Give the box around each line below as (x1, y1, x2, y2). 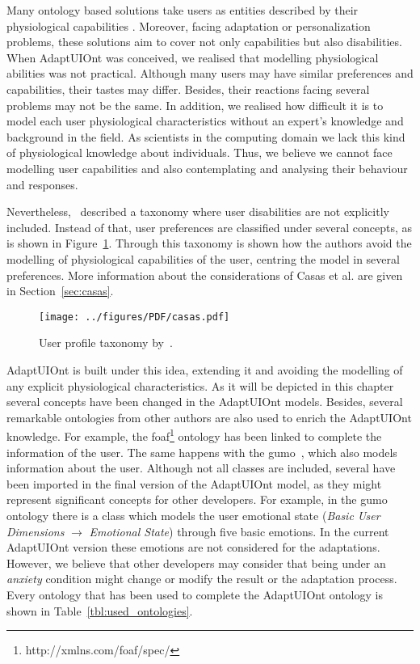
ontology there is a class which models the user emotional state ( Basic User (6, 506, 380, 523)
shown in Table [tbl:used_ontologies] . (6, 602, 193, 619)
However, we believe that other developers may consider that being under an (6, 554, 386, 571)
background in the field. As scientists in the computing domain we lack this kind (6, 128, 405, 145)
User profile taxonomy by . (39, 334, 173, 351)
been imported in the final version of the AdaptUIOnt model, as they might (6, 475, 382, 492)
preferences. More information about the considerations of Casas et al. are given (6, 266, 403, 283)
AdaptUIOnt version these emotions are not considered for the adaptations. (6, 539, 380, 556)
